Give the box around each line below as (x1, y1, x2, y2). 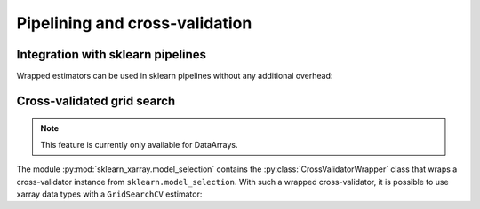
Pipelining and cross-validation (16, 13, 252, 33)
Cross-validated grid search (16, 93, 176, 108)
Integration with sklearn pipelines (16, 47, 207, 62)
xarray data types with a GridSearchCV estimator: (16, 189, 203, 199)
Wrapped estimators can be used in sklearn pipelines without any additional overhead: (16, 71, 333, 81)
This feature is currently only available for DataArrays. (40, 139, 238, 150)
